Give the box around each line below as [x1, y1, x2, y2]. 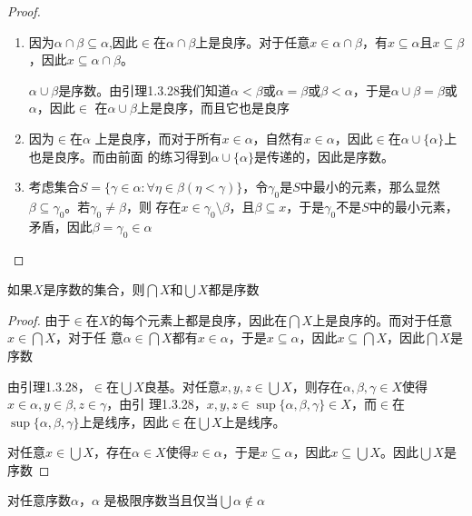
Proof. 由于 [7, 310, 71, 329]
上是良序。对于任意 [195, 32, 310, 51]
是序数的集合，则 [43, 280, 145, 299]
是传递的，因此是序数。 [253, 146, 394, 165]
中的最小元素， [369, 196, 458, 215]
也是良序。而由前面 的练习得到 [28, 146, 211, 165]
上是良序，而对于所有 [94, 128, 222, 147]
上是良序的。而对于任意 [312, 310, 453, 329]
